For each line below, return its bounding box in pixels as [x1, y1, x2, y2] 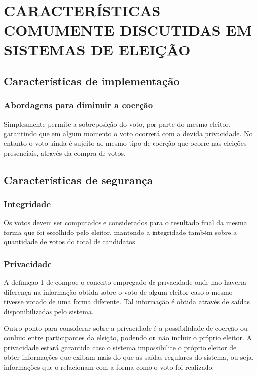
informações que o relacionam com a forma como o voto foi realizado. [4, 361, 214, 372]
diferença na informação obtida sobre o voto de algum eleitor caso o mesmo [4, 286, 233, 297]
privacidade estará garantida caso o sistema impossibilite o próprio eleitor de [4, 342, 237, 352]
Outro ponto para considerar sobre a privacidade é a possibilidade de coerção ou [4, 323, 248, 333]
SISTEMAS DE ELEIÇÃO [4, 39, 191, 59]
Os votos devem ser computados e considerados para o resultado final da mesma [4, 217, 247, 228]
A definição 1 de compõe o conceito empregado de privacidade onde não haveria [4, 277, 246, 287]
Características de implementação [4, 73, 180, 89]
